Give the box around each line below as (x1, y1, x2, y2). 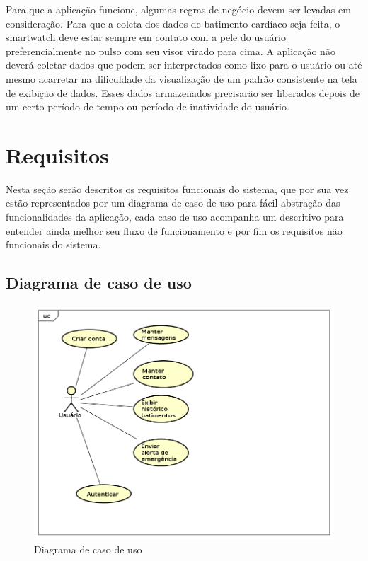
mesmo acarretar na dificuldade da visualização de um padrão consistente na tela (6, 71, 357, 86)
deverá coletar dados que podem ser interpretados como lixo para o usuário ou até (6, 57, 362, 72)
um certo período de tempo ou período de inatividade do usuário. (6, 99, 289, 114)
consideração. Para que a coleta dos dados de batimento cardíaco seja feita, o (6, 16, 340, 30)
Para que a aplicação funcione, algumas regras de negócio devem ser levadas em (6, 2, 351, 16)
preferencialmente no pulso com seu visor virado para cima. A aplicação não (6, 43, 335, 58)
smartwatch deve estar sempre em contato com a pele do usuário (6, 30, 286, 45)
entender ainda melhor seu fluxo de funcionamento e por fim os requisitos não (6, 223, 343, 238)
